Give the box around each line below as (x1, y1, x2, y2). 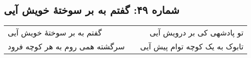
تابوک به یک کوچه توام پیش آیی (140, 41, 244, 52)
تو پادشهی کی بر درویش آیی (149, 27, 244, 38)
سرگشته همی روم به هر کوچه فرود (8, 41, 125, 52)
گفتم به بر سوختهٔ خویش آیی (8, 27, 102, 38)
